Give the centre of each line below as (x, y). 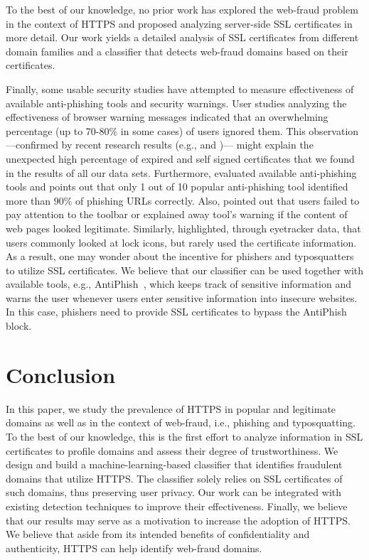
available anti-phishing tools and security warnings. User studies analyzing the (176, 103)
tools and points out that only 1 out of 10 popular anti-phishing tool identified (177, 187)
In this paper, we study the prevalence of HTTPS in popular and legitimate (171, 408)
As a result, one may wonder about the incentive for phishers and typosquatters (180, 256)
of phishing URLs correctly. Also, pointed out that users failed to (218, 200)
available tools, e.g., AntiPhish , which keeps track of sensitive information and (179, 284)
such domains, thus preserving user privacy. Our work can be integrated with (174, 492)
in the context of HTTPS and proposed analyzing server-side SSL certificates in (179, 23)
